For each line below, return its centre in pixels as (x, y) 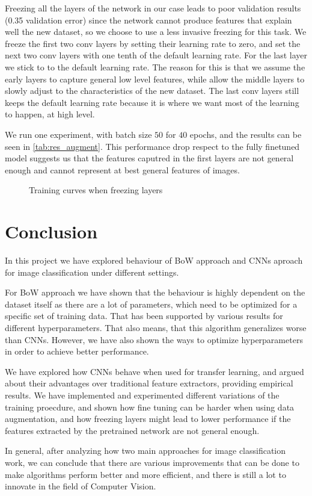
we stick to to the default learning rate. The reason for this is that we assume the (155, 67)
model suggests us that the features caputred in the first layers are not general (149, 158)
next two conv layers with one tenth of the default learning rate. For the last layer (156, 55)
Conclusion (51, 231)
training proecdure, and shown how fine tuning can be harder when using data (150, 407)
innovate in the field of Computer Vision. (81, 486)
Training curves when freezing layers (96, 190)
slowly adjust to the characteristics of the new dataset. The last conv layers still (152, 91)
